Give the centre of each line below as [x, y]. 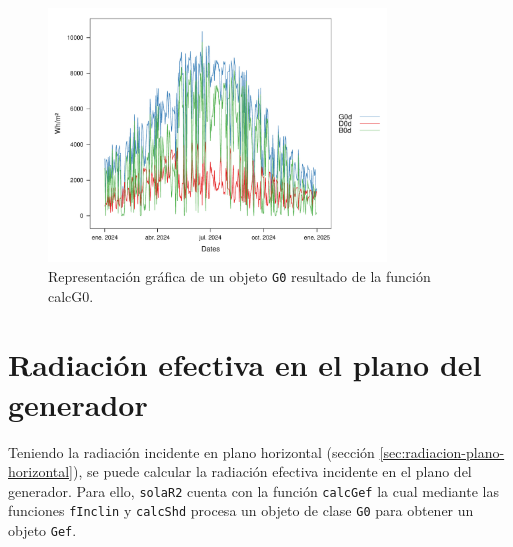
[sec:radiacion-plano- [442, 451]
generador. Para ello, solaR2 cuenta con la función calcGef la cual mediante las [253, 490]
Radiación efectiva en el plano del [245, 364]
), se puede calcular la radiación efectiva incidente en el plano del [272, 471]
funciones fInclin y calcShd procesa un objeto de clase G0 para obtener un [241, 510]
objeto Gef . [42, 530]
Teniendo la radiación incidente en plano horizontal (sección [191, 451]
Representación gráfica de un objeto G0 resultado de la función [239, 275]
